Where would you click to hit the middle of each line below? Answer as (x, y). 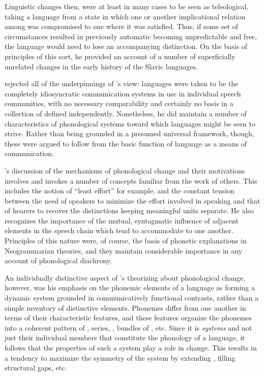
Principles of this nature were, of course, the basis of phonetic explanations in (126, 241)
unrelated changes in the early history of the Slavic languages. (101, 66)
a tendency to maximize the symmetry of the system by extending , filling (120, 357)
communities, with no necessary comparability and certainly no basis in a (119, 103)
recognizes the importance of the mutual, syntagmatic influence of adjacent (122, 220)
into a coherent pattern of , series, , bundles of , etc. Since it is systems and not (128, 327)
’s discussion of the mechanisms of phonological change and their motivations (125, 170)
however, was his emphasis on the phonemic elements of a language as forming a (130, 287)
